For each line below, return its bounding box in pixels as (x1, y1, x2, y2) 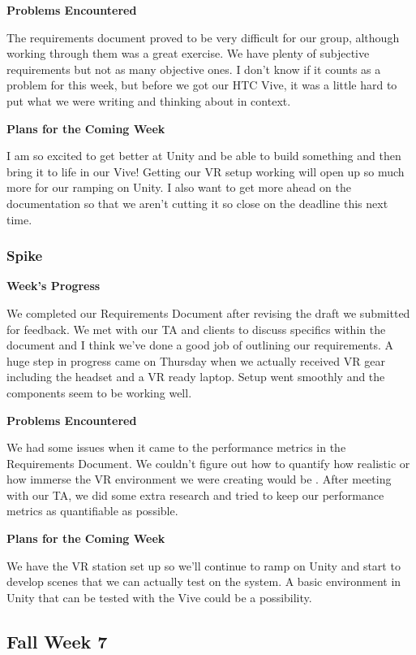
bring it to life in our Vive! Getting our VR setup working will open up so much (6, 163, 405, 180)
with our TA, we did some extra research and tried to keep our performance (6, 486, 384, 503)
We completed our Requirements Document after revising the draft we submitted (6, 304, 410, 321)
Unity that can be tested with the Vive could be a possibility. (6, 588, 312, 605)
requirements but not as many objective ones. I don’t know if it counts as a (6, 60, 381, 77)
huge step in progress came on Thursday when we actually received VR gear (6, 352, 385, 369)
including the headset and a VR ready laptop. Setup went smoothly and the (6, 368, 385, 385)
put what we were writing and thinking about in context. (6, 92, 291, 109)
